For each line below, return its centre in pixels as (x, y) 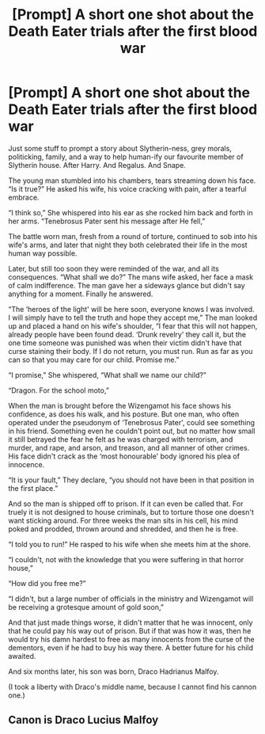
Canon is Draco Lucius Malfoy (83, 720)
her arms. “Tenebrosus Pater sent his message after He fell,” (107, 221)
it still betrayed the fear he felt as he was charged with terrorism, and (121, 439)
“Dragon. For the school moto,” (59, 390)
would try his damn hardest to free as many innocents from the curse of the (131, 639)
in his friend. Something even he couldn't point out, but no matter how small (132, 431)
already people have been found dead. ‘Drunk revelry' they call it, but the (127, 334)
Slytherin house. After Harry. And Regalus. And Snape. (97, 165)
